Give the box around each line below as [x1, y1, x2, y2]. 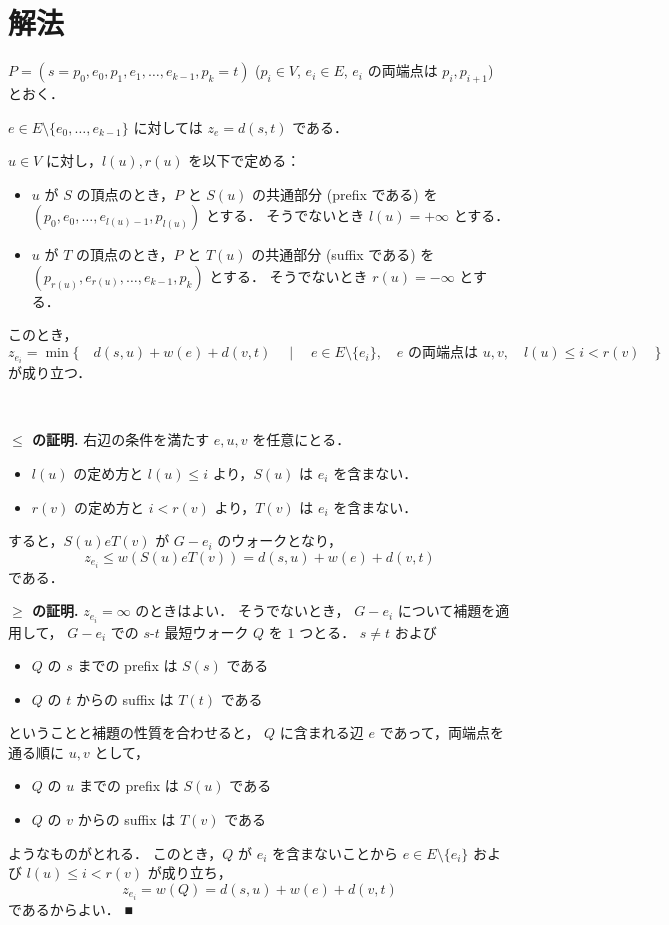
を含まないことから [272, 842, 399, 863]
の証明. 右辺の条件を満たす [32, 429, 210, 450]
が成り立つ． [8, 362, 92, 383]
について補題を [397, 600, 496, 621]
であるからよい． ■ [8, 898, 133, 919]
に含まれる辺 [279, 722, 364, 743]
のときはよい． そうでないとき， [135, 600, 350, 621]
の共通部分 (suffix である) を [251, 244, 435, 265]
